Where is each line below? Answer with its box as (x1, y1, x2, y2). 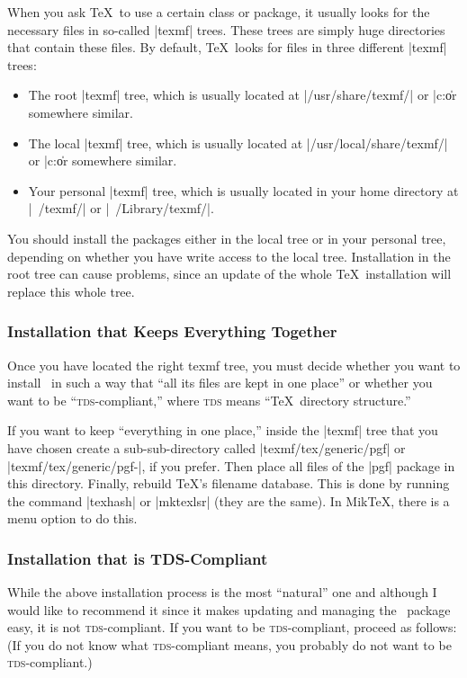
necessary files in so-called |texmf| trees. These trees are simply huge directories (7, 20, 445, 39)
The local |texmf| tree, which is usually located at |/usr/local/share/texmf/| (28, 133, 448, 152)
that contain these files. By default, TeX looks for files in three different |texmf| (7, 38, 447, 57)
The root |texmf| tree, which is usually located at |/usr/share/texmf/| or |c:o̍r (28, 85, 457, 104)
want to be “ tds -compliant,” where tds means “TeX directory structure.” (7, 390, 411, 409)
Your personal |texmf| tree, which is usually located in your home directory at (28, 181, 459, 200)
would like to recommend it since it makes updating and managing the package (7, 600, 451, 619)
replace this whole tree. (7, 281, 135, 300)
